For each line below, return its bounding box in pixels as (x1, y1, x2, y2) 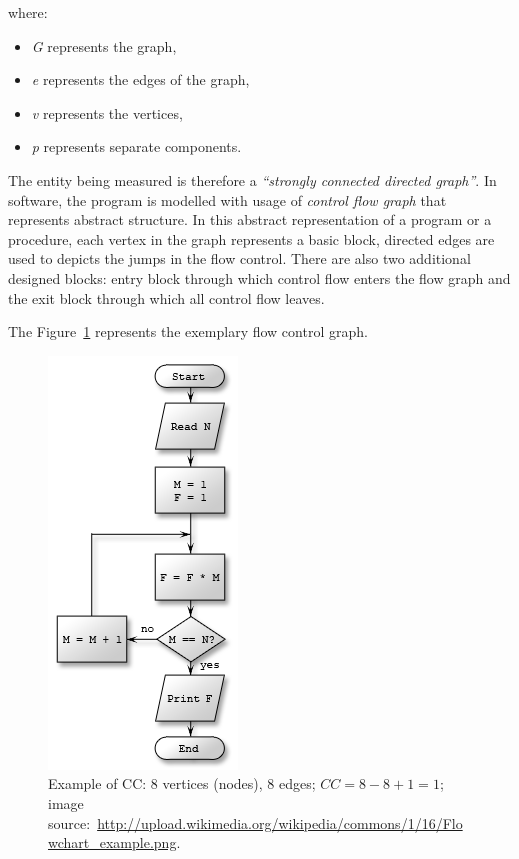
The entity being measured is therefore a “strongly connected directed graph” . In (8, 169, 497, 190)
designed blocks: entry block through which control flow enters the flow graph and (8, 267, 511, 288)
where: (8, 2, 48, 22)
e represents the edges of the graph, (31, 69, 250, 90)
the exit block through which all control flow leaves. (8, 287, 325, 308)
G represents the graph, (31, 35, 177, 56)
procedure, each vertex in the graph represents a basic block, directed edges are (8, 228, 495, 249)
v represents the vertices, (31, 102, 183, 123)
